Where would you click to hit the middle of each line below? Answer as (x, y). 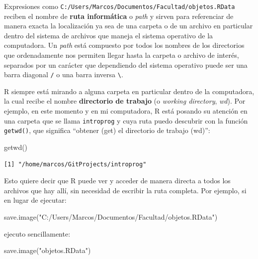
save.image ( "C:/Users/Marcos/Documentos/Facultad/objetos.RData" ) (111, 216)
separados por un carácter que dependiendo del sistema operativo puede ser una (126, 65)
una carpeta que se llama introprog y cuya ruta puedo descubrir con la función (126, 120)
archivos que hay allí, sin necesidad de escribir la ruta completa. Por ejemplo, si (125, 190)
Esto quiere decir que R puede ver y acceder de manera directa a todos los (117, 181)
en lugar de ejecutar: (35, 200)
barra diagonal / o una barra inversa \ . (64, 74)
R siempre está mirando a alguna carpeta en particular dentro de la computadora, (129, 91)
